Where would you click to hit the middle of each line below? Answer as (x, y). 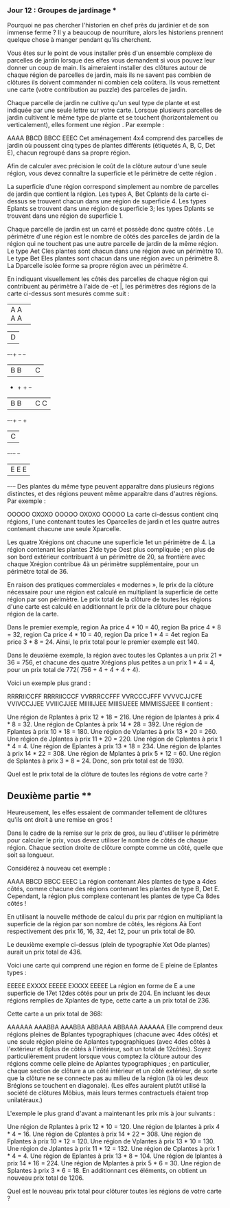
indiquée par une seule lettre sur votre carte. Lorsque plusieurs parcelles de (114, 110)
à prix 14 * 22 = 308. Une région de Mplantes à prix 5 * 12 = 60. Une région (114, 754)
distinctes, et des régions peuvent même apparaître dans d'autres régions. (113, 494)
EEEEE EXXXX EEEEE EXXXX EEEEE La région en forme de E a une (101, 986)
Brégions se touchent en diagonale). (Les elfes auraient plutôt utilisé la (107, 1086)
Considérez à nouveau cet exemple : (59, 869)
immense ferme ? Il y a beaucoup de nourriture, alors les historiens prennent (115, 32)
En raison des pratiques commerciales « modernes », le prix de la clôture (111, 585)
